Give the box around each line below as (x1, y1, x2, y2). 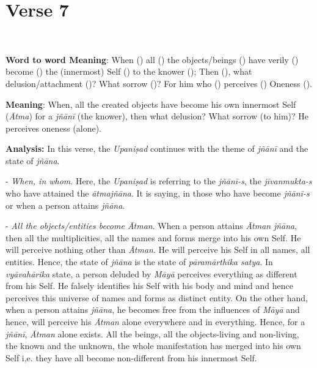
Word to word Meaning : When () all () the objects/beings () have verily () (5, 53, 299, 66)
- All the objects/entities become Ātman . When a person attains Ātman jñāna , (5, 219, 297, 232)
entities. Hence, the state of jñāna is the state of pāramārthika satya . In (5, 255, 273, 268)
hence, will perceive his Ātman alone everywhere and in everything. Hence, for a (5, 315, 305, 328)
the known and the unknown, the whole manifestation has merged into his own (5, 339, 301, 352)
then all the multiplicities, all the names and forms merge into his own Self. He (5, 231, 301, 244)
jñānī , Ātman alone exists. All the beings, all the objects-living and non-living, (5, 327, 299, 340)
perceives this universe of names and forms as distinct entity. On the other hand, (5, 291, 308, 304)
